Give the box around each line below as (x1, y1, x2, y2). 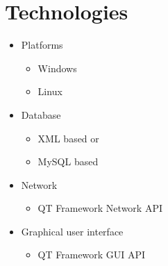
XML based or (37, 131, 99, 145)
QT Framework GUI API (37, 247, 146, 262)
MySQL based (37, 154, 99, 169)
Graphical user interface (21, 224, 124, 238)
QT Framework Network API (37, 201, 162, 215)
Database (21, 107, 61, 122)
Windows (37, 60, 77, 75)
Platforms (21, 38, 63, 52)
